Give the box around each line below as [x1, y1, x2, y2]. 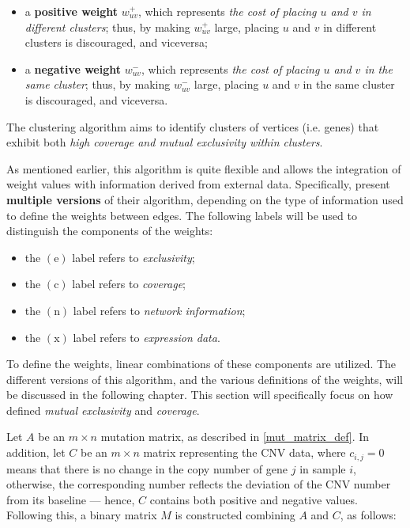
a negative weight [24, 60, 122, 77]
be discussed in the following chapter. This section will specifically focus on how [6, 386, 393, 403]
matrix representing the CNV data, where [143, 444, 346, 461]
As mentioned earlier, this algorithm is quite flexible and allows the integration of [6, 160, 401, 177]
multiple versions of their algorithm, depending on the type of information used [6, 191, 404, 207]
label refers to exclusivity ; [72, 249, 195, 265]
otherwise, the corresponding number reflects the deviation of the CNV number [6, 476, 391, 492]
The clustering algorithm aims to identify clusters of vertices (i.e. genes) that [6, 118, 379, 135]
